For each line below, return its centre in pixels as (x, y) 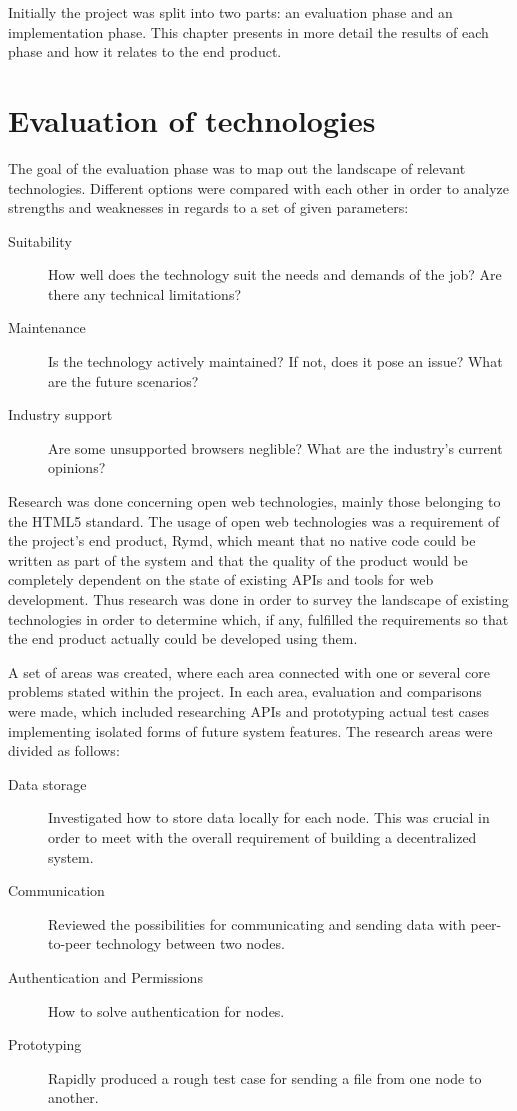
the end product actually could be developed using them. (183, 638)
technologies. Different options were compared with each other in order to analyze (259, 187)
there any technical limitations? (145, 293)
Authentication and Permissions (105, 976)
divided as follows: (64, 750)
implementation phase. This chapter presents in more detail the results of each (248, 31)
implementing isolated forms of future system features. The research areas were (250, 730)
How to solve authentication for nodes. (166, 1010)
